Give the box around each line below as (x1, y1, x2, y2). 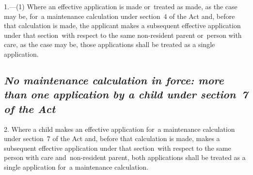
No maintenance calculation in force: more (4, 72, 224, 87)
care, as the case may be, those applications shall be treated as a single (4, 39, 215, 49)
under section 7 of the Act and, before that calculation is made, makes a (4, 133, 220, 143)
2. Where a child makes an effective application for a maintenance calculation (4, 124, 235, 134)
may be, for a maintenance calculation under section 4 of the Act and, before (4, 11, 235, 21)
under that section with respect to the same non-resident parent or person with (4, 30, 242, 40)
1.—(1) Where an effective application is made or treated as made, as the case (4, 1, 237, 11)
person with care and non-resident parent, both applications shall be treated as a (4, 152, 246, 162)
